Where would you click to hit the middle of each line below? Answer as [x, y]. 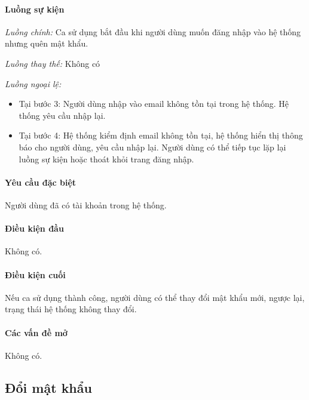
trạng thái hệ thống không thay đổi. [71, 309]
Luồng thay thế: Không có [53, 63]
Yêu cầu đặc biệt [41, 182]
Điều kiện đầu [34, 228]
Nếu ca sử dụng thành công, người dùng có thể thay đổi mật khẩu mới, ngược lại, [155, 297]
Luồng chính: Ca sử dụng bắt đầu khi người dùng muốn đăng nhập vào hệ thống [153, 31]
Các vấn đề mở [36, 332]
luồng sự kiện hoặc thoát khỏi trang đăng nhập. [106, 159]
